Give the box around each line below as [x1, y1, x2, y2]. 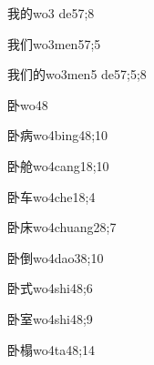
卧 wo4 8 [7, 95, 48, 114]
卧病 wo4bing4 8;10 [7, 126, 108, 145]
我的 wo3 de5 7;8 [7, 4, 95, 22]
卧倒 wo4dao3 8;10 [7, 248, 104, 267]
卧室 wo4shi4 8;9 [7, 309, 93, 328]
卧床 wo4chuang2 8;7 [7, 218, 117, 237]
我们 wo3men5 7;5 [7, 34, 101, 53]
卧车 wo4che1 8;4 [7, 187, 96, 206]
